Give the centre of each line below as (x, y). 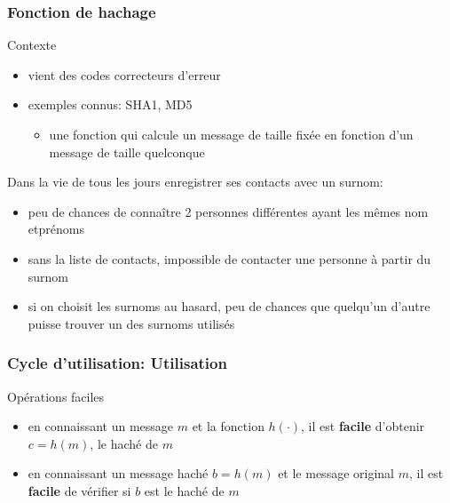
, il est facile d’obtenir (363, 426)
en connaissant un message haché (118, 473)
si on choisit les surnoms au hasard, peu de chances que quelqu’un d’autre (229, 306)
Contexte (32, 45)
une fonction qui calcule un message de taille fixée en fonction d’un (231, 134)
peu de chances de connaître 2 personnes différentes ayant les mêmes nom (228, 211)
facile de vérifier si (79, 490)
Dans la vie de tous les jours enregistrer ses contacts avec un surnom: (195, 182)
